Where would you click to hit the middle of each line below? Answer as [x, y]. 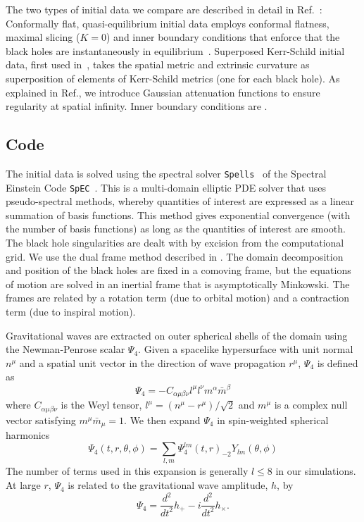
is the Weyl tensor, [101, 405]
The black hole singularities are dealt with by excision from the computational [175, 243]
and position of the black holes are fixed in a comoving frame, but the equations [178, 270]
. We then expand [162, 420]
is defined [338, 362]
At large [23, 485]
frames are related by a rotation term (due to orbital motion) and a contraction [178, 298]
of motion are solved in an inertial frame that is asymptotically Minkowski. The [178, 284]
